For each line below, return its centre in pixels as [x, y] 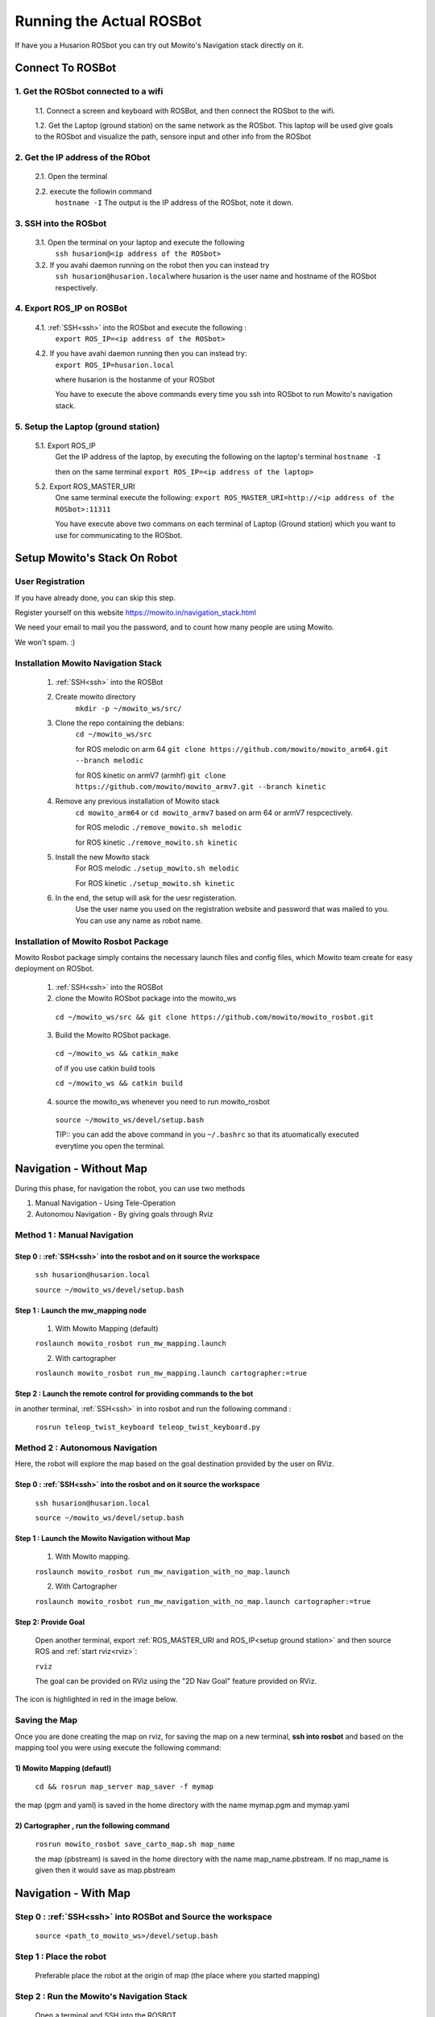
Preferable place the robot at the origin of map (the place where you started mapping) [178, 1975]
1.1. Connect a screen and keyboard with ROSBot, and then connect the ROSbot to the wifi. [185, 111]
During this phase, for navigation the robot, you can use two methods [130, 1188]
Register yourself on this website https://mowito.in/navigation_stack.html [136, 612]
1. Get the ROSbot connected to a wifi [89, 91]
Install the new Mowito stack [103, 857]
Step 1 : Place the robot [60, 1956]
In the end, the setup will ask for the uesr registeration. [146, 898]
